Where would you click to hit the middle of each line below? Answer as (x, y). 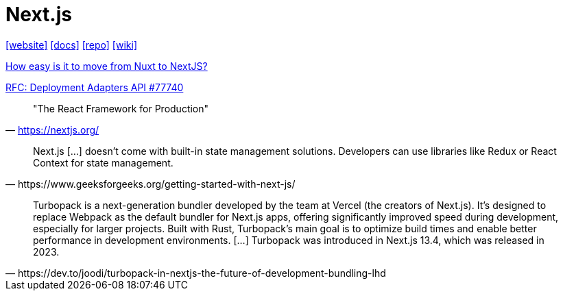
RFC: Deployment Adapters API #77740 (95, 87)
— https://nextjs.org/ (52, 129)
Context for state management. (103, 162)
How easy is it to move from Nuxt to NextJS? (107, 66)
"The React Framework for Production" (121, 108)
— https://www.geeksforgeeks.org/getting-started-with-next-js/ (151, 184)
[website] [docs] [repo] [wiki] (71, 45)
